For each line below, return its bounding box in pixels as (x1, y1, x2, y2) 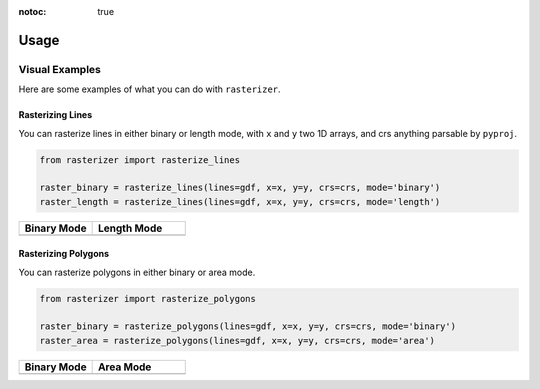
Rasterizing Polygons (18, 248, 110, 260)
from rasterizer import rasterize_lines (39, 154, 240, 165)
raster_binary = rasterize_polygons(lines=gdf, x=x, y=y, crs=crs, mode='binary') (39, 321, 457, 332)
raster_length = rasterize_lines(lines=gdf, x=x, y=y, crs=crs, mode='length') (39, 196, 441, 207)
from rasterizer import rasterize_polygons (39, 293, 257, 304)
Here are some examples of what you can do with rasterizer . (18, 83, 281, 95)
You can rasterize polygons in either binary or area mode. (18, 266, 256, 278)
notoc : (18, 6, 47, 17)
